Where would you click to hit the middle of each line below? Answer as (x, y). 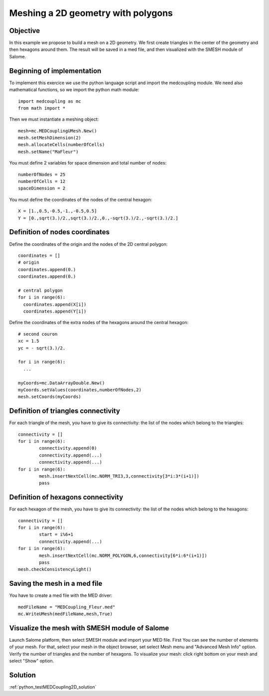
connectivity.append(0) (68, 448)
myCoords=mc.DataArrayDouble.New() (62, 383)
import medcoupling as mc (50, 101)
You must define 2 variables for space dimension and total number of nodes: (88, 163)
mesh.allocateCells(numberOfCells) (62, 145)
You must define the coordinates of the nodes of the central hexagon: (81, 199)
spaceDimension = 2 (42, 188)
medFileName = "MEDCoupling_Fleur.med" (67, 607)
